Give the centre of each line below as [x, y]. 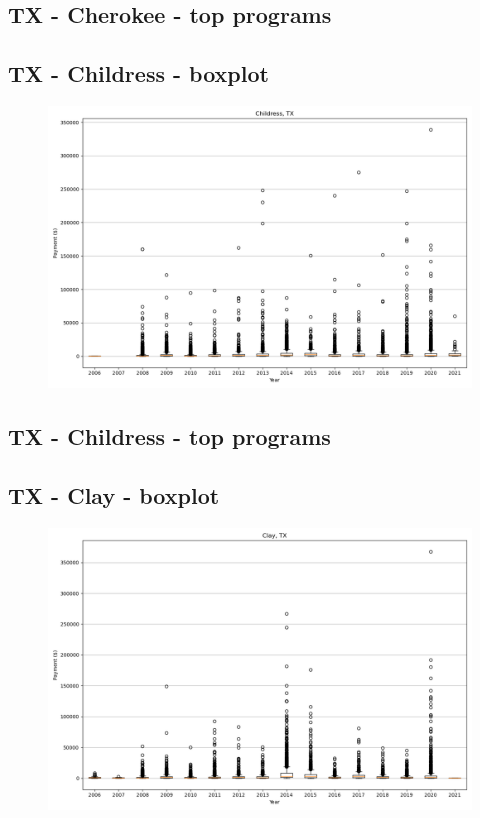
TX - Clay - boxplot [114, 495]
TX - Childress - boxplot [138, 73]
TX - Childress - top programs [169, 436]
